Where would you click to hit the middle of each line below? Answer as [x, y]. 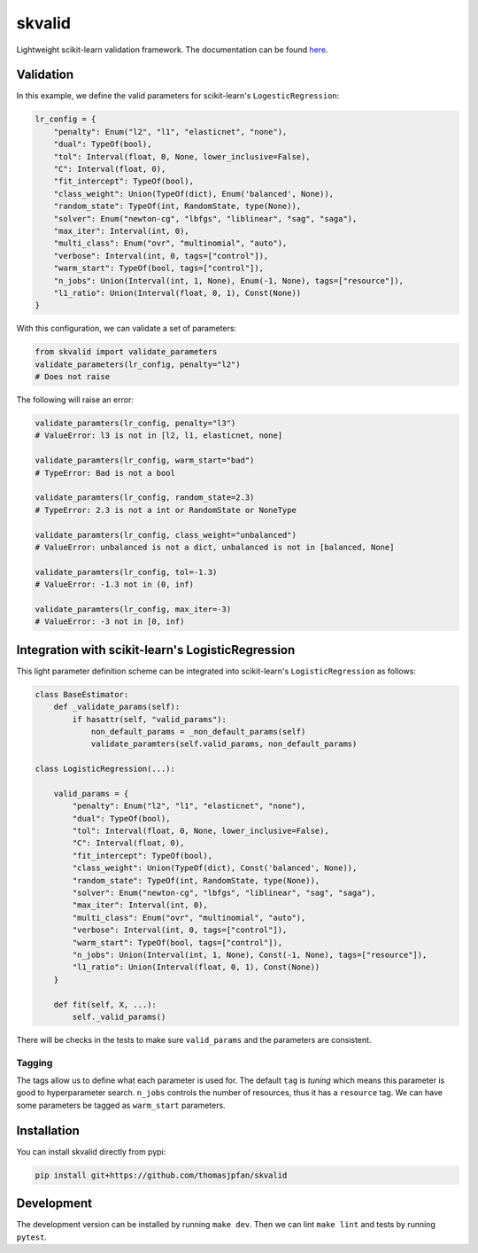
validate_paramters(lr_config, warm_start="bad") [145, 460]
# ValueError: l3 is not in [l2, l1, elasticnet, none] [159, 436]
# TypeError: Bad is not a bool [105, 473]
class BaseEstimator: [82, 694]
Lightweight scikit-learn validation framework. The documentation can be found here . [172, 50]
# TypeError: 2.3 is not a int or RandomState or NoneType [166, 510]
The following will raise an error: [75, 400]
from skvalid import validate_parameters [126, 352]
